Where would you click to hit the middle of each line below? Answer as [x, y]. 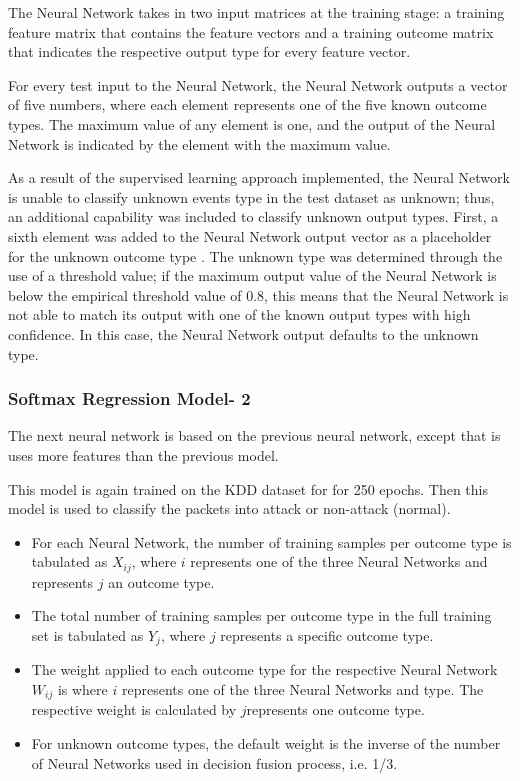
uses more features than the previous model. [143, 454]
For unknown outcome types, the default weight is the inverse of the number [266, 743]
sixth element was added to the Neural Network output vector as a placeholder [250, 235]
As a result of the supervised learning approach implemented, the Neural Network [259, 177]
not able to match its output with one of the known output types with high [239, 314]
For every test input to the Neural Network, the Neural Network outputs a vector [258, 84]
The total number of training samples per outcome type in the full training [261, 615]
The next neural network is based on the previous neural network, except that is [254, 435]
